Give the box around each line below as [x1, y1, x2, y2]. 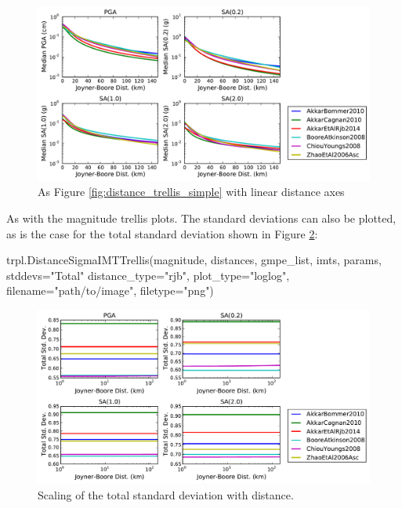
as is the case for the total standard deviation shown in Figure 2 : [6, 225, 318, 241]
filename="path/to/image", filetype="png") [6, 282, 214, 299]
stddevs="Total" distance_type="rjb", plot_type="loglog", [6, 267, 290, 283]
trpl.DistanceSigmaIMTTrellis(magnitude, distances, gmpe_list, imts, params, [6, 252, 382, 268]
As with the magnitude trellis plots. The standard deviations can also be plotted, [6, 209, 397, 226]
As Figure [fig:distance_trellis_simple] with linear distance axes [38, 183, 345, 200]
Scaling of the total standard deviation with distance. [38, 486, 294, 503]
